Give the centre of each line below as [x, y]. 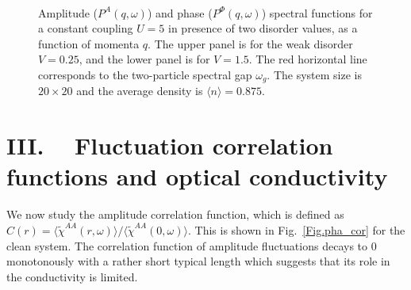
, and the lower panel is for [144, 59]
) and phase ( [180, 12]
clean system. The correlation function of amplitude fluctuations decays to [187, 245]
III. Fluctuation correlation [170, 145]
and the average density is [140, 91]
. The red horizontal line [308, 59]
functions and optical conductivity [197, 176]
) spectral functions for [317, 12]
